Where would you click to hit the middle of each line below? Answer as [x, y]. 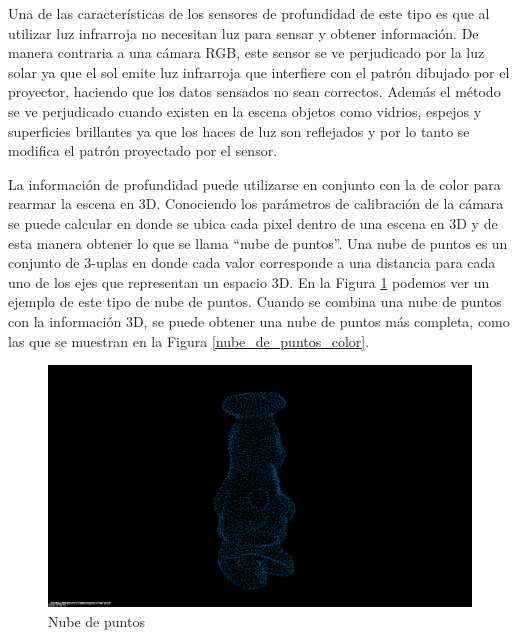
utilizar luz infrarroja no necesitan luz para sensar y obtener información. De [243, 32]
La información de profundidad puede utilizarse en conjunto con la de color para [254, 183]
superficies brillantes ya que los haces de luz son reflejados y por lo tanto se [239, 130]
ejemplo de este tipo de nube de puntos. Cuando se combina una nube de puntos [255, 301]
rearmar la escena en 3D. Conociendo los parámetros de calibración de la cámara [256, 203]
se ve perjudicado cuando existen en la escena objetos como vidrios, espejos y [245, 110]
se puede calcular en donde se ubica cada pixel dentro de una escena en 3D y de [253, 222]
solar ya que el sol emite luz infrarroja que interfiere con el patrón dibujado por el [259, 71]
